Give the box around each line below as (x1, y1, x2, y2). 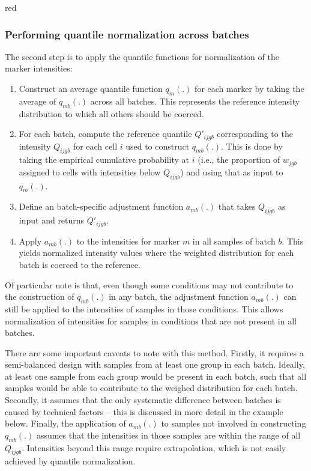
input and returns (19, 214, 85, 226)
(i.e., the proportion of (198, 153, 280, 166)
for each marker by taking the (195, 82, 304, 94)
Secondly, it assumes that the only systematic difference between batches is (5, 394, 281, 406)
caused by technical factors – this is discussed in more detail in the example (5, 405, 283, 418)
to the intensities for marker (76, 234, 180, 247)
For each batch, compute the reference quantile (19, 127, 192, 140)
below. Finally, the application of (5, 417, 126, 430)
